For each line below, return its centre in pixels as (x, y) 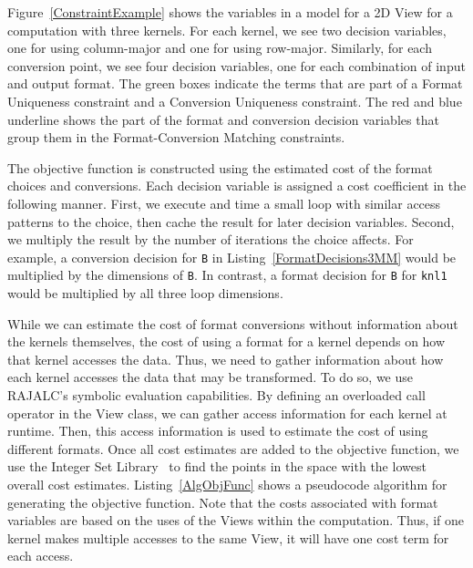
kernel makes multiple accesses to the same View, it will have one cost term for (228, 537)
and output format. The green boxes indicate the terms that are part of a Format (235, 83)
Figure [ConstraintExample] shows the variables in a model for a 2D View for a (230, 12)
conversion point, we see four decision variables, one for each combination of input (236, 65)
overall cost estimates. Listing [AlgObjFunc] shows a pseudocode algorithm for (227, 484)
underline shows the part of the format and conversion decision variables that (223, 119)
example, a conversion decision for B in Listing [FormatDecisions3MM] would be (232, 257)
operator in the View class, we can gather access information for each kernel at (227, 413)
